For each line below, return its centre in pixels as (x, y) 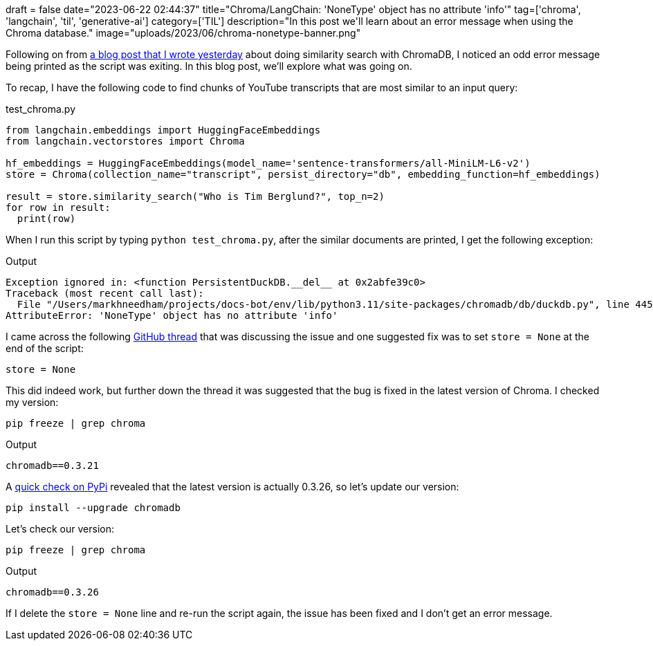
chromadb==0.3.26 (52, 592)
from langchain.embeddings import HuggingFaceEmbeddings (163, 130)
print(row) (46, 219)
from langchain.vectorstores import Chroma (125, 141)
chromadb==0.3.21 (52, 465)
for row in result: (58, 207)
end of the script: (45, 348)
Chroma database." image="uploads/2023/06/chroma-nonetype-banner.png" (183, 33)
